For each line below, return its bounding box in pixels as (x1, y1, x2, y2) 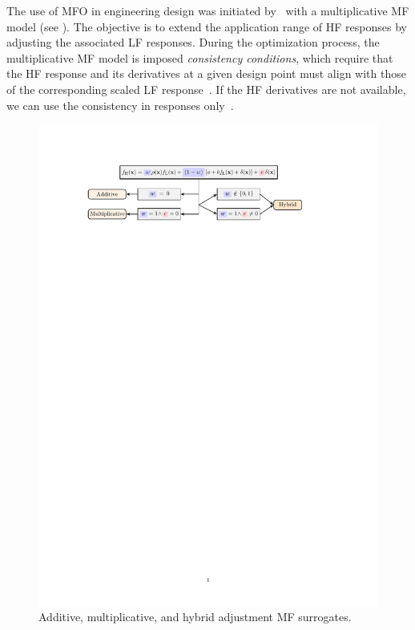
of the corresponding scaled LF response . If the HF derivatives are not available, (6, 80, 406, 97)
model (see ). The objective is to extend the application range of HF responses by (6, 18, 407, 35)
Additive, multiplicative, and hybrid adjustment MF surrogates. (38, 608, 352, 625)
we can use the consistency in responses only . (6, 96, 234, 113)
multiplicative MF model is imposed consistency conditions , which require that (6, 49, 393, 66)
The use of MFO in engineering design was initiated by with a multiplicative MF (6, 2, 409, 18)
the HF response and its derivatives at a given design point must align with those (6, 65, 406, 82)
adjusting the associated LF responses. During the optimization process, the (6, 34, 380, 51)
